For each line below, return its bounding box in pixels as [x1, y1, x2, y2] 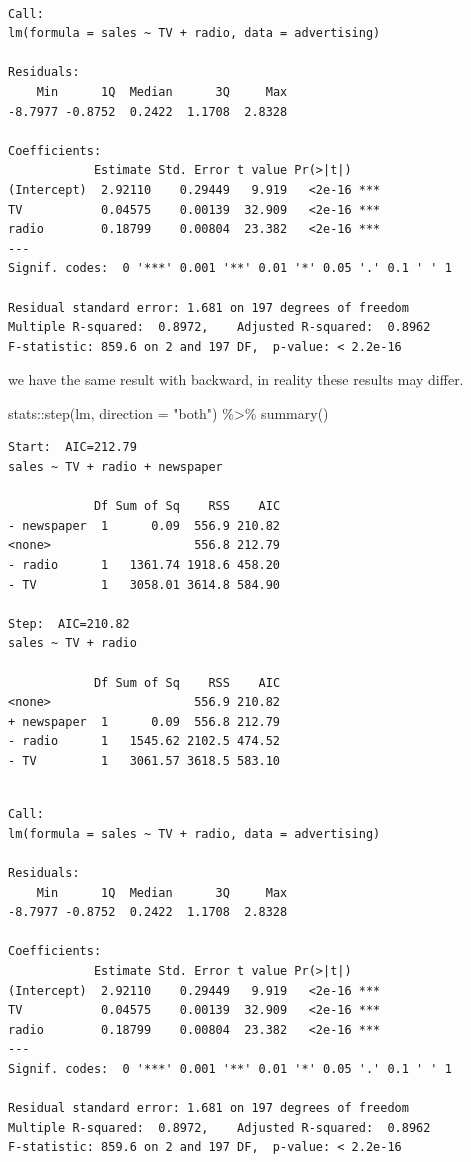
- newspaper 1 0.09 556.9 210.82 [8, 518, 281, 533]
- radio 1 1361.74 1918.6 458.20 [8, 558, 281, 573]
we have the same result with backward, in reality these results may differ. [8, 369, 464, 390]
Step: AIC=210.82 [8, 616, 130, 631]
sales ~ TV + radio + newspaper [8, 460, 223, 475]
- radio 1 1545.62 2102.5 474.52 [8, 734, 281, 749]
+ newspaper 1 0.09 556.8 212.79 [8, 714, 281, 729]
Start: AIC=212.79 [8, 440, 137, 455]
